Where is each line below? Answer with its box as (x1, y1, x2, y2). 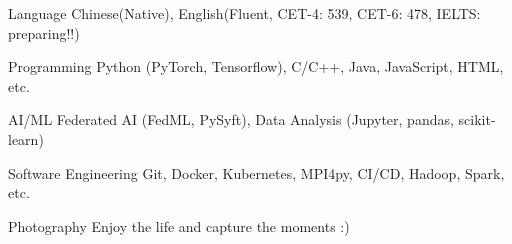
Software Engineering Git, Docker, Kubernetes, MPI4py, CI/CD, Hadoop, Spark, (8, 162, 505, 183)
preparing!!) (8, 22, 80, 43)
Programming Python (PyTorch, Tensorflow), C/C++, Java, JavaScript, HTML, (8, 56, 504, 77)
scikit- (458, 109, 496, 130)
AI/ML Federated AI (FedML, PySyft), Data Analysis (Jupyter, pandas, (8, 109, 454, 130)
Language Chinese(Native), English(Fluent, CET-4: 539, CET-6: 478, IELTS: (8, 3, 481, 23)
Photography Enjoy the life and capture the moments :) (8, 215, 350, 236)
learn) (8, 128, 44, 149)
